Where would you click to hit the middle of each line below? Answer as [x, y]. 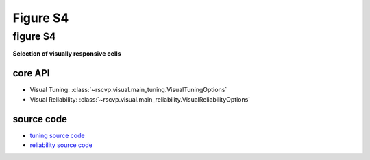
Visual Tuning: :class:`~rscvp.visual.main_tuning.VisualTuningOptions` [128, 90]
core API [31, 73]
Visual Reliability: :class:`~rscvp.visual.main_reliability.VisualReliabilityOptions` [140, 99]
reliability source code [61, 145]
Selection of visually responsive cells [67, 54]
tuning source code [57, 135]
